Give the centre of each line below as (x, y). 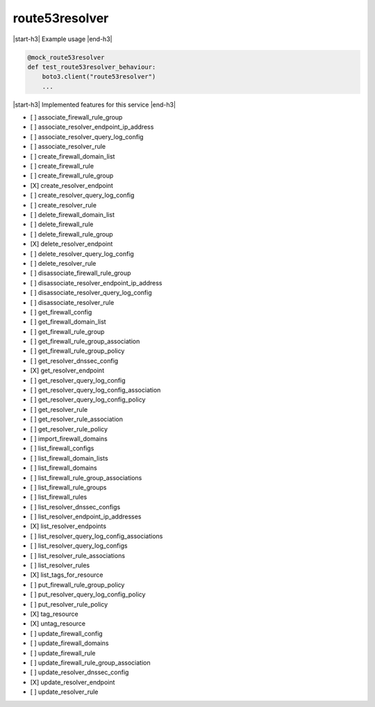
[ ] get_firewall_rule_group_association (85, 342)
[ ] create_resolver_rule (64, 205)
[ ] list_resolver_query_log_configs (79, 546)
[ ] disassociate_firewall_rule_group (81, 273)
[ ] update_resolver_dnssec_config (80, 672)
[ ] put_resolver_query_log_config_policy (88, 594)
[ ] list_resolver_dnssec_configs (75, 507)
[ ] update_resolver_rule (64, 692)
